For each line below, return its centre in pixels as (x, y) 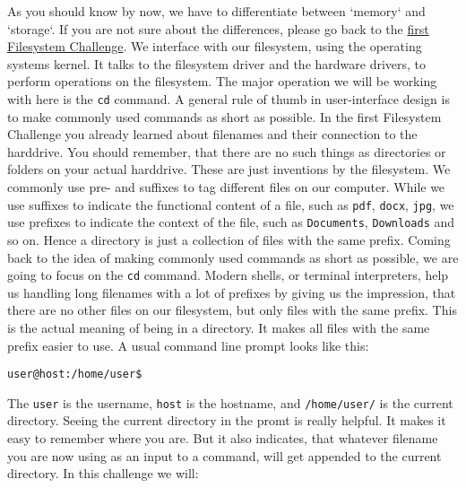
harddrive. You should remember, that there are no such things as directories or (227, 151)
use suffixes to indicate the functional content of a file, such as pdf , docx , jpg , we (231, 204)
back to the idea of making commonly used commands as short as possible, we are (233, 257)
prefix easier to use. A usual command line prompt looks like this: (188, 345)
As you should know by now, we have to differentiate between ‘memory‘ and (216, 11)
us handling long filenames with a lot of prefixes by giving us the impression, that (232, 292)
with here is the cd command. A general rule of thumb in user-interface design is (229, 98)
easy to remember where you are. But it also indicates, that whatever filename (223, 438)
